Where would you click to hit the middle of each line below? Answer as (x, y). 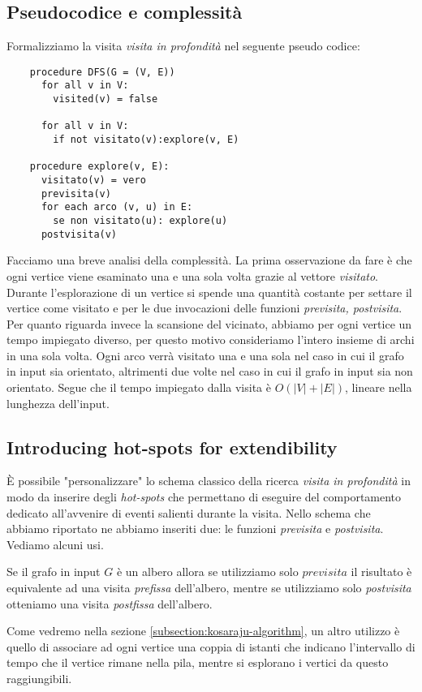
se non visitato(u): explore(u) (140, 221)
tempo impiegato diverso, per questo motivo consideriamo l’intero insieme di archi (211, 340)
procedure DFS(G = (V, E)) (102, 72)
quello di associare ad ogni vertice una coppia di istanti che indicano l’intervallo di (211, 646)
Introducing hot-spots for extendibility (172, 447)
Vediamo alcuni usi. (55, 544)
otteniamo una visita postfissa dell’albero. (110, 603)
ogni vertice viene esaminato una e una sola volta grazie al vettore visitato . (193, 275)
